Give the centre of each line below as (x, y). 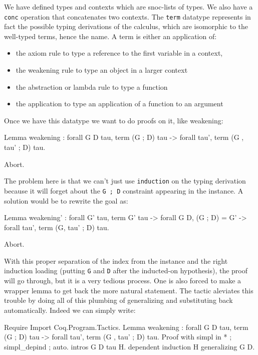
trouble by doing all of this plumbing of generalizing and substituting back (118, 300)
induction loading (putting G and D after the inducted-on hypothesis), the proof (126, 271)
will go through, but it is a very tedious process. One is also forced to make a (123, 281)
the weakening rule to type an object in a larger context (102, 70)
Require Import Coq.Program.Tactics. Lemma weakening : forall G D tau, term (126, 327)
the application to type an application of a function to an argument (119, 104)
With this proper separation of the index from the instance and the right (116, 260)
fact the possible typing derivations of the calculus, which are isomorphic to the (126, 26)
